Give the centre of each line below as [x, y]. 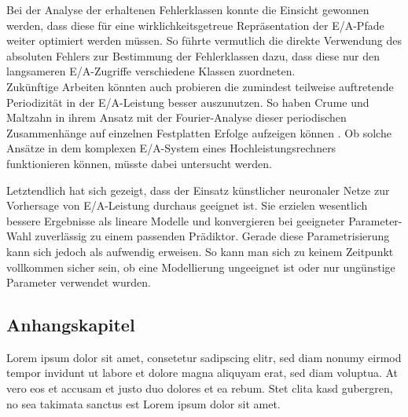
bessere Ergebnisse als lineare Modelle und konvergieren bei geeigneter [176, 220]
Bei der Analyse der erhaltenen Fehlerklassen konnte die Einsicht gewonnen [188, 9]
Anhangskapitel [71, 325]
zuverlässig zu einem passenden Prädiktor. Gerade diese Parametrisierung [212, 236]
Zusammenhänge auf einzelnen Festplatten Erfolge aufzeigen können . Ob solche [199, 132]
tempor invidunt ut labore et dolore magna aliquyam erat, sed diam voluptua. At [202, 373]
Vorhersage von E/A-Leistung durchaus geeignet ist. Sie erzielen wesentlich [187, 205]
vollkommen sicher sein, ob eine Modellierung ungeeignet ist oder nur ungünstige [201, 267]
